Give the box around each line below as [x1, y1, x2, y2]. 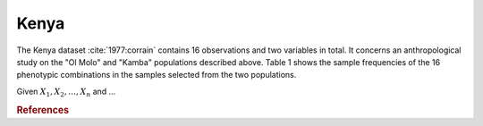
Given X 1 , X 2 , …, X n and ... [16, 86, 116, 98]
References [16, 104, 70, 116]
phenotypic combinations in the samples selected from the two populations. [16, 70, 297, 80]
